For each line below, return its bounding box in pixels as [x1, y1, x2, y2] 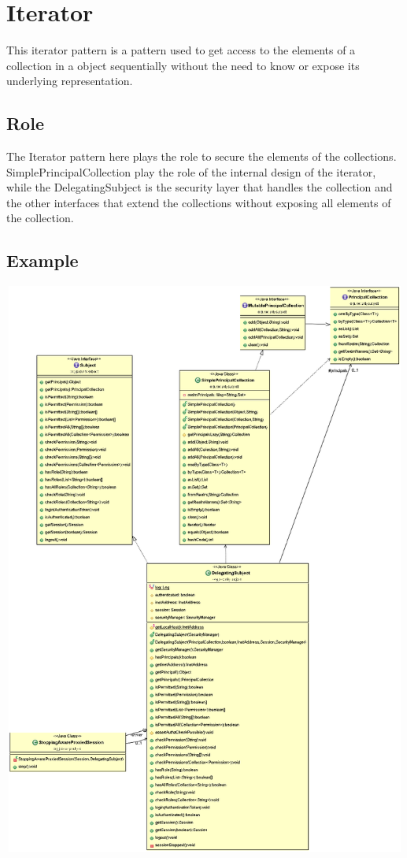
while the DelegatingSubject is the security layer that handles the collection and [6, 179, 393, 195]
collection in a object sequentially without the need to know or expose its [6, 57, 360, 73]
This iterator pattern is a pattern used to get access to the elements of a [6, 42, 356, 58]
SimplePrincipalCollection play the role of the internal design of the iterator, [6, 163, 376, 180]
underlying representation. [6, 72, 133, 89]
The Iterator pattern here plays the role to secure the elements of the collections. [6, 148, 397, 165]
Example [6, 248, 79, 273]
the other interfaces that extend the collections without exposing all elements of [6, 194, 391, 210]
